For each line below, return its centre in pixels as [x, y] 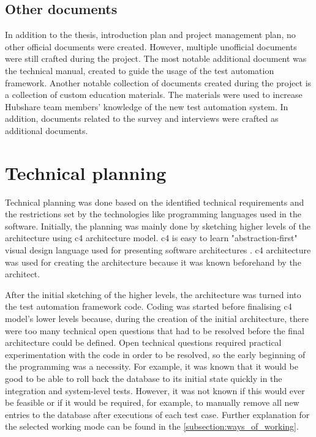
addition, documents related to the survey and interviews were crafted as [142, 118]
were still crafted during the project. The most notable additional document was [156, 58]
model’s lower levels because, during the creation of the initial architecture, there [157, 319]
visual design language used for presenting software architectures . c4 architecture [158, 250]
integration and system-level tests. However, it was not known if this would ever [155, 390]
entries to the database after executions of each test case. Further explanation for [157, 414]
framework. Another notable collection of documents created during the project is [158, 82]
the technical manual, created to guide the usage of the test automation [140, 70]
